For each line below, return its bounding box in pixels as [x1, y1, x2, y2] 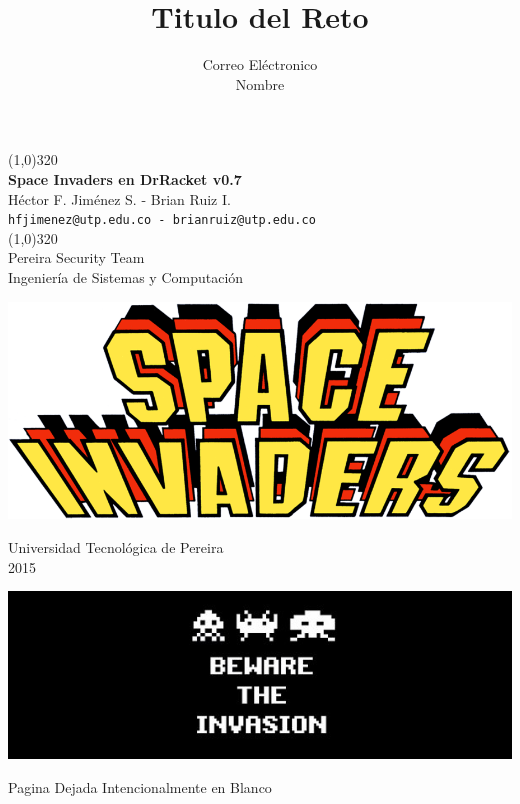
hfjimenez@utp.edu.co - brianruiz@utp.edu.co [8, 213, 316, 228]
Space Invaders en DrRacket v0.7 [8, 168, 242, 189]
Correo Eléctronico [202, 54, 318, 75]
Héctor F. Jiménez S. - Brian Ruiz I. [8, 188, 231, 209]
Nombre [235, 73, 285, 94]
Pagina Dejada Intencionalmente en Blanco [8, 776, 272, 797]
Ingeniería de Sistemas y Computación [8, 266, 244, 287]
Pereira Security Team [8, 247, 145, 268]
